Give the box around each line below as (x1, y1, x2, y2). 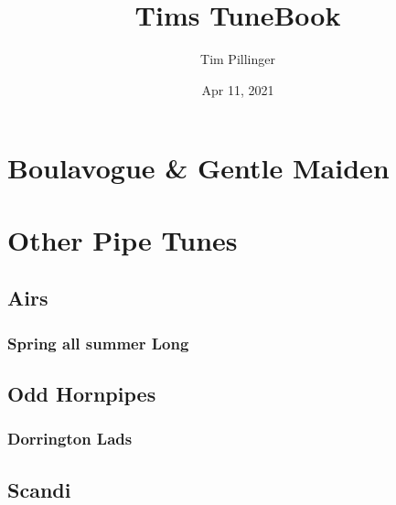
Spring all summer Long (7, 331, 189, 354)
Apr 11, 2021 (201, 80, 274, 99)
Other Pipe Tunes (7, 220, 238, 258)
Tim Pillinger (200, 49, 275, 69)
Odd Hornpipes (7, 379, 156, 407)
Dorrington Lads (7, 427, 133, 450)
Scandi (7, 475, 71, 503)
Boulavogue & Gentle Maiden (7, 149, 390, 187)
